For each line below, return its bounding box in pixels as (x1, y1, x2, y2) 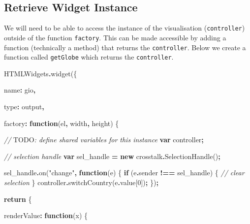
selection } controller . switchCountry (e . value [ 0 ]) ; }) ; (4, 177, 158, 187)
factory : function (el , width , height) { (4, 118, 119, 128)
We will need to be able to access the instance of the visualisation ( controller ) (4, 23, 245, 33)
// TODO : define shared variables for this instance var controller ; (4, 134, 204, 145)
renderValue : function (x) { (4, 210, 88, 221)
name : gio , (4, 85, 36, 95)
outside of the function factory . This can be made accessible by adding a (4, 32, 226, 42)
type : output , (4, 101, 44, 112)
